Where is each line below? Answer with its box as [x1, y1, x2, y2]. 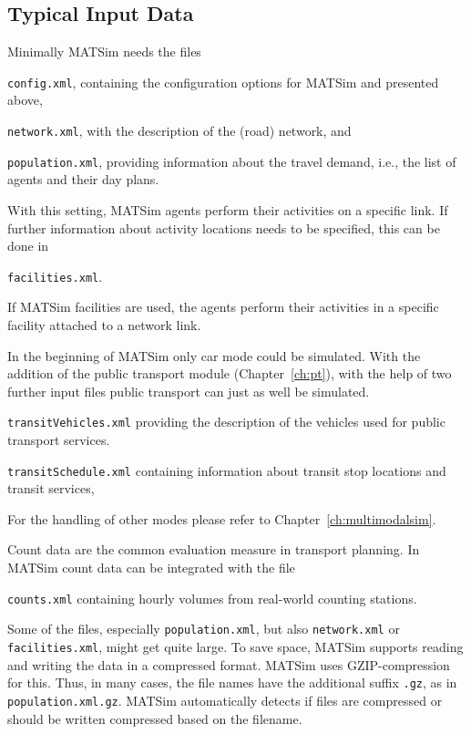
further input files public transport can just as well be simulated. [7, 381, 370, 400]
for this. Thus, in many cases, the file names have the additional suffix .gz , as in [7, 673, 457, 692]
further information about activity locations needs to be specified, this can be [7, 218, 440, 237]
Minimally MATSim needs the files [7, 42, 201, 61]
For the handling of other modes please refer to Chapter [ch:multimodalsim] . [7, 509, 436, 528]
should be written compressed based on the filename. [7, 708, 302, 728]
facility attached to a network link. [7, 315, 201, 334]
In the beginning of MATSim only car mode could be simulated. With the [7, 346, 421, 365]
